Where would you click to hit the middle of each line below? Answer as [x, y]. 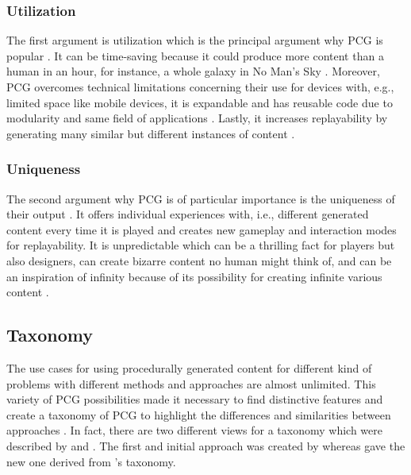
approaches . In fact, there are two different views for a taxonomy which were [195, 430]
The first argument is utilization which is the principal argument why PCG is [195, 40]
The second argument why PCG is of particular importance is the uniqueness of [201, 198]
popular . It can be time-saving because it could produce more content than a [195, 55]
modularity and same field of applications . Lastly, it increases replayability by [197, 118]
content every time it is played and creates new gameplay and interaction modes [202, 229]
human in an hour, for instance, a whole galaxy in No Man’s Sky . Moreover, [193, 71]
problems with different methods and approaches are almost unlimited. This [191, 383]
